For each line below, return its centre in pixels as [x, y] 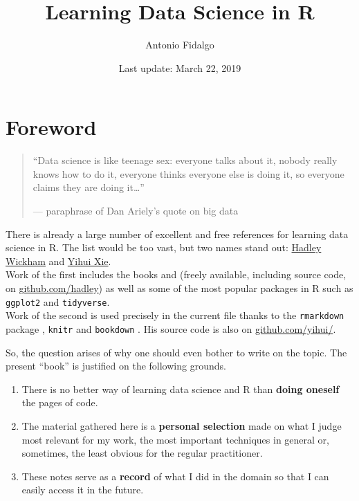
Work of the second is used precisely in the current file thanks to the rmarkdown [175, 315]
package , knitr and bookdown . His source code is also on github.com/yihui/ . [171, 328]
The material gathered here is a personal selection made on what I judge [182, 425]
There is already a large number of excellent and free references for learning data [177, 234]
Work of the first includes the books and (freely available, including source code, [176, 274]
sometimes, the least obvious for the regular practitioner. [142, 453]
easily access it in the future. [83, 490]
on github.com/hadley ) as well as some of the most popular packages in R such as [179, 288]
